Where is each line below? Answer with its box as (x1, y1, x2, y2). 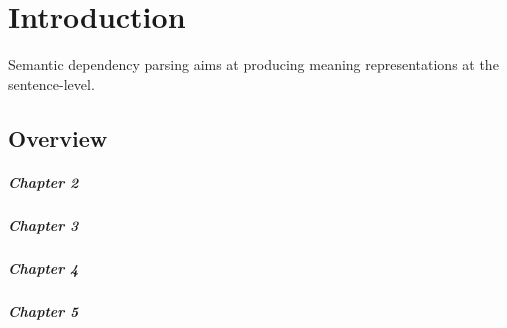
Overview (8, 122, 108, 153)
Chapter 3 (8, 214, 79, 235)
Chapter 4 (8, 257, 79, 278)
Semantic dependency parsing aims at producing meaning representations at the (8, 54, 499, 75)
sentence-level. (8, 73, 95, 94)
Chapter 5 (8, 300, 79, 321)
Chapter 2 (8, 171, 79, 192)
